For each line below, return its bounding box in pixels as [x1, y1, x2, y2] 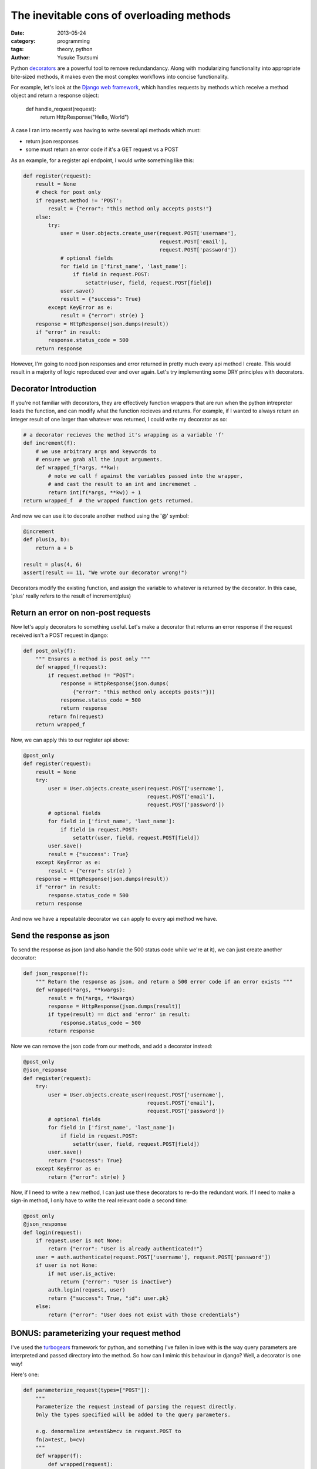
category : [11, 37, 36, 44]
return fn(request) [48, 713, 104, 720]
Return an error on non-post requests [11, 608, 151, 618]
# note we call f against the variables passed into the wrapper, [48, 472, 244, 479]
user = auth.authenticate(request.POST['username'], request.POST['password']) [35, 1253, 271, 1260]
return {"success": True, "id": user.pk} [48, 1294, 169, 1302]
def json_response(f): [23, 970, 89, 977]
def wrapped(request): [48, 1461, 114, 1467]
